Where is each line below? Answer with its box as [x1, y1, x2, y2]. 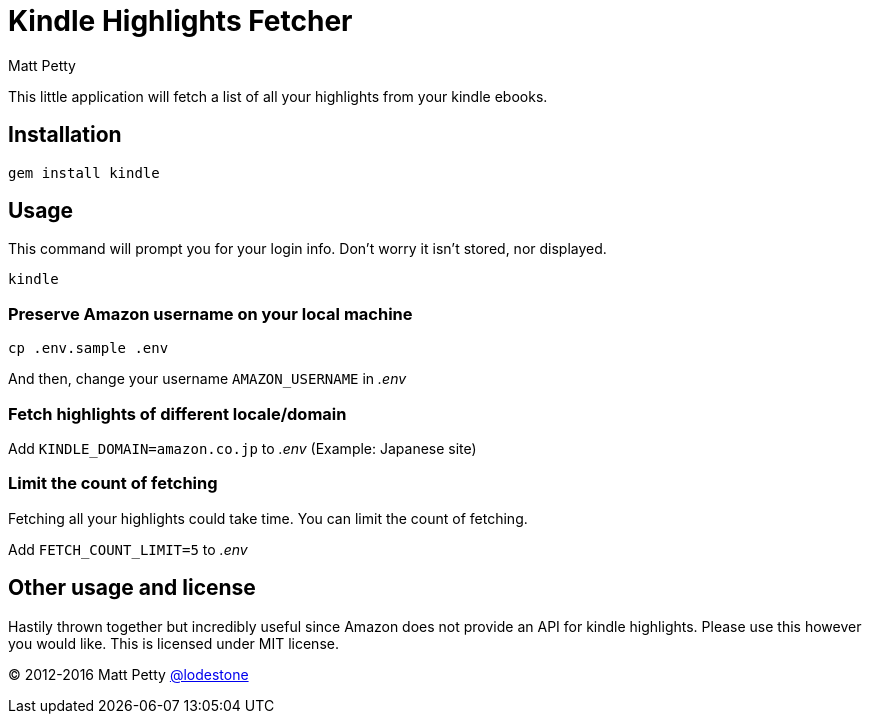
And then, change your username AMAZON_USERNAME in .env [8, 370, 407, 388]
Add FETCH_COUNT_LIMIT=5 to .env [8, 540, 248, 558]
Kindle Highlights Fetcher [8, 4, 353, 38]
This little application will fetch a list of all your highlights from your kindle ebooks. [8, 87, 548, 105]
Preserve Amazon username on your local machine [8, 303, 413, 324]
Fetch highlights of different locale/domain [8, 403, 347, 424]
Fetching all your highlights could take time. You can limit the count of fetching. [8, 509, 528, 527]
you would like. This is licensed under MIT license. [8, 634, 339, 652]
